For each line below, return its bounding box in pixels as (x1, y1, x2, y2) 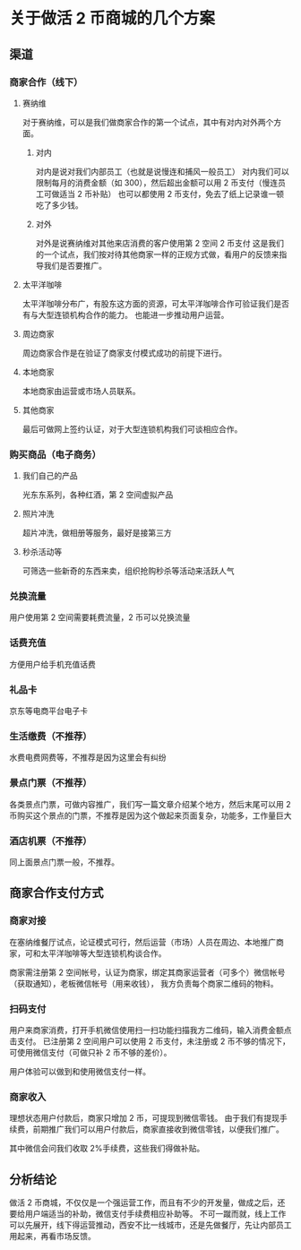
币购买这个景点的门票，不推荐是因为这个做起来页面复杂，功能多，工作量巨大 (9, 810, 292, 821)
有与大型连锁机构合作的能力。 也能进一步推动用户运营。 (21, 309, 229, 320)
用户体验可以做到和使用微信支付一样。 (9, 1065, 150, 1076)
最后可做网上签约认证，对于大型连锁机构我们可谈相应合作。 (21, 423, 243, 435)
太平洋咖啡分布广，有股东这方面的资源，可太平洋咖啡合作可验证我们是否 (21, 297, 289, 309)
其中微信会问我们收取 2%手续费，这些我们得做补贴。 (9, 1143, 205, 1154)
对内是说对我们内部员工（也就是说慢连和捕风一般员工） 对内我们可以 (35, 166, 289, 177)
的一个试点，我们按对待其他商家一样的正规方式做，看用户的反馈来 (35, 248, 279, 260)
